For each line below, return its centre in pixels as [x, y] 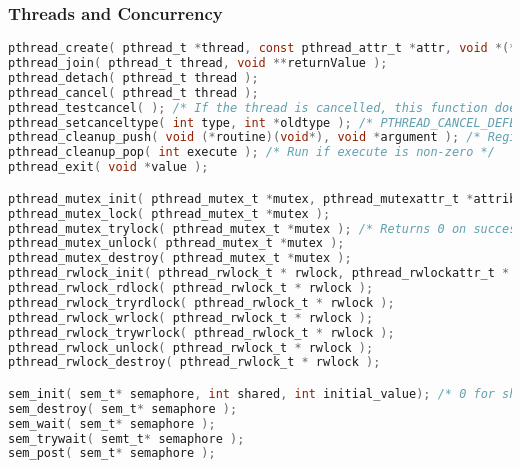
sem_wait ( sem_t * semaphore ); [112, 423]
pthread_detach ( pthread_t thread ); [133, 77]
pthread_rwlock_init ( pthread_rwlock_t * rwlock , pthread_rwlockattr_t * [259, 273]
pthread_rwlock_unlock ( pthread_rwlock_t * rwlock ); [191, 347]
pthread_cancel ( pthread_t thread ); [133, 92]
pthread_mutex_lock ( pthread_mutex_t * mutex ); [169, 213]
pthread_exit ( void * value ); [108, 167]
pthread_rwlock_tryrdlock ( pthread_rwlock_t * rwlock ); [201, 302]
